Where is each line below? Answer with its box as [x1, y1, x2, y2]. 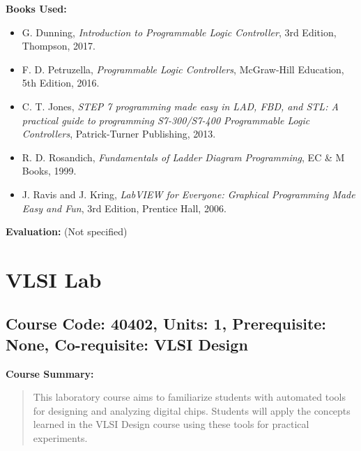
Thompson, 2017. [22, 38, 95, 53]
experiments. [33, 431, 88, 445]
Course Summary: [6, 366, 94, 380]
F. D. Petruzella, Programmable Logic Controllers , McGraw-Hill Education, [22, 61, 344, 76]
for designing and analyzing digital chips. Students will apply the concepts [33, 403, 351, 417]
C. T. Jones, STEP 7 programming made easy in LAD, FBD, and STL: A [22, 98, 339, 113]
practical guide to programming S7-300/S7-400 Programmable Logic [22, 112, 310, 127]
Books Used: [6, 1, 67, 15]
